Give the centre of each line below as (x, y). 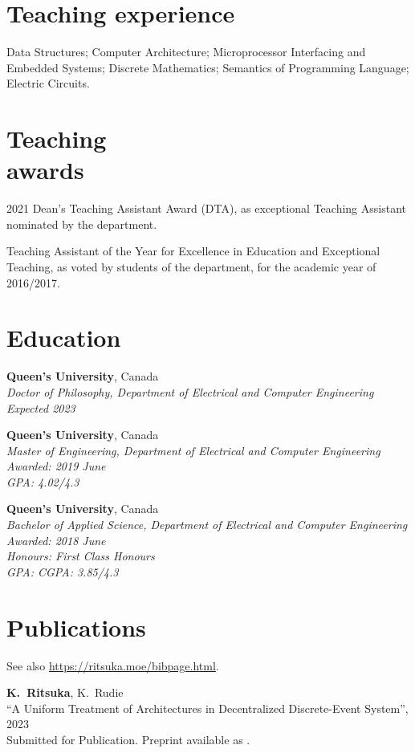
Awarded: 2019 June (56, 466)
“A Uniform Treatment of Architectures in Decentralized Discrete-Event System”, (207, 708)
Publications (76, 627)
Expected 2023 (41, 407)
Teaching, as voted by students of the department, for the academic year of (191, 267)
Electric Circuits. (48, 83)
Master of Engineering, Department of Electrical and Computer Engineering (193, 450)
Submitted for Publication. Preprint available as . (128, 739)
